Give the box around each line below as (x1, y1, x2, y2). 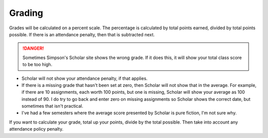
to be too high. (22, 62, 53, 68)
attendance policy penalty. (9, 126, 64, 132)
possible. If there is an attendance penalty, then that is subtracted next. (9, 31, 155, 37)
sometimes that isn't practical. (21, 103, 84, 109)
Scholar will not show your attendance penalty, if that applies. (21, 75, 148, 81)
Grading (9, 7, 43, 18)
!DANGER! (22, 45, 44, 52)
